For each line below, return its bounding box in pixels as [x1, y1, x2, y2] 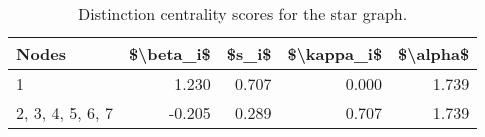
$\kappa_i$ [287, 42, 383, 65]
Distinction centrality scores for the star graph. [77, 2, 408, 25]
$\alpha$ [398, 42, 470, 65]
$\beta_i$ [128, 42, 211, 65]
